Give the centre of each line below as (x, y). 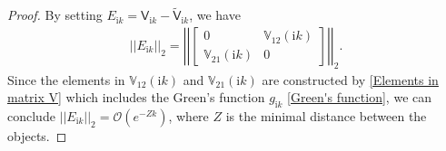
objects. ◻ (37, 136)
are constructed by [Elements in (350, 79)
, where (188, 116)
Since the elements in (66, 79)
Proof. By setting (55, 15)
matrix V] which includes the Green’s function (136, 97)
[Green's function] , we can (360, 97)
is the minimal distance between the (326, 116)
